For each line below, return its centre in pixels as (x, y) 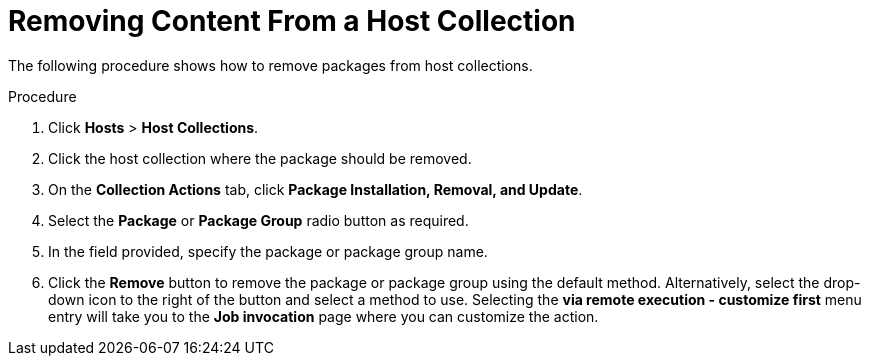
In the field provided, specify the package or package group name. (268, 251)
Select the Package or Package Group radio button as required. (258, 220)
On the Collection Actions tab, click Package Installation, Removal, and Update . (315, 189)
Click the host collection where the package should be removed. (260, 158)
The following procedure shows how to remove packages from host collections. (270, 65)
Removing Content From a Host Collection (292, 21)
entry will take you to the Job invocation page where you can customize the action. (323, 316)
